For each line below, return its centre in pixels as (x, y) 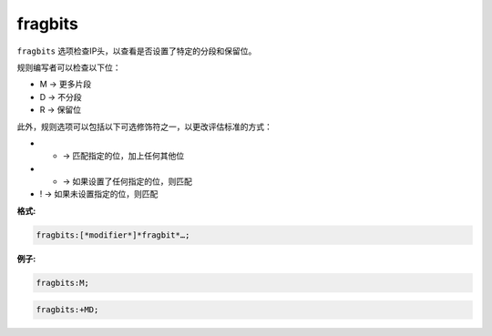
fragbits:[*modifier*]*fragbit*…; (113, 235)
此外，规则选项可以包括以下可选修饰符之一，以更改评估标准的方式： (144, 127)
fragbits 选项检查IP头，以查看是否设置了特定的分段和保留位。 (137, 51)
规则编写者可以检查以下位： (69, 67)
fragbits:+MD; (67, 310)
